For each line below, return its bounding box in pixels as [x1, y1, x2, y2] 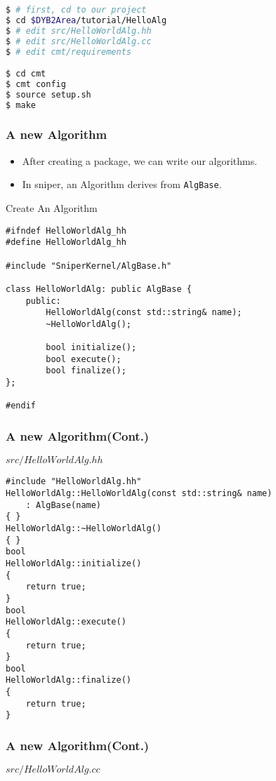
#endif [6, 401, 36, 411]
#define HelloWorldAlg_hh [6, 237, 126, 248]
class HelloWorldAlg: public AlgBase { [6, 283, 192, 294]
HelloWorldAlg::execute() [6, 617, 126, 627]
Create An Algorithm [6, 201, 98, 215]
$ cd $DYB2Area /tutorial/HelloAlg [6, 15, 167, 25]
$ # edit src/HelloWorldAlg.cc [6, 36, 152, 46]
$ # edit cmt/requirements [6, 46, 131, 57]
